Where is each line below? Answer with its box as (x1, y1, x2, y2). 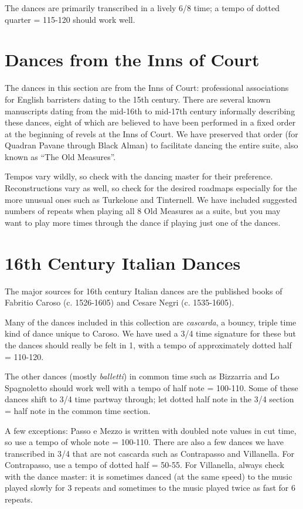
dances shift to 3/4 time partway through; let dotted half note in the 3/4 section (5, 393, 294, 405)
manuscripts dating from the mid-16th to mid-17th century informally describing (5, 104, 295, 117)
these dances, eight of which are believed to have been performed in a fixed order (5, 116, 296, 128)
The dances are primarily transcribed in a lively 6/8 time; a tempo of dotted (5, 2, 280, 13)
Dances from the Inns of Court (5, 47, 260, 72)
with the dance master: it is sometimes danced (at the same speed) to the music (5, 470, 292, 482)
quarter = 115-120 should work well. (5, 13, 135, 25)
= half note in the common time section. (5, 404, 151, 416)
